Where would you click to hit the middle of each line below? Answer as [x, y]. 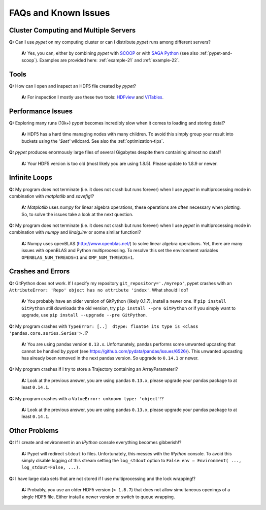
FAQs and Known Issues [60, 13]
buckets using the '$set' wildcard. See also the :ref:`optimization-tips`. [93, 141]
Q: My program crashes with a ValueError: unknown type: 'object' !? [86, 398]
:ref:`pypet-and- [216, 53]
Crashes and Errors [39, 271]
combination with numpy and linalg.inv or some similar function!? [75, 232]
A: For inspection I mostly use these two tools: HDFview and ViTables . [92, 97]
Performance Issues [41, 111]
